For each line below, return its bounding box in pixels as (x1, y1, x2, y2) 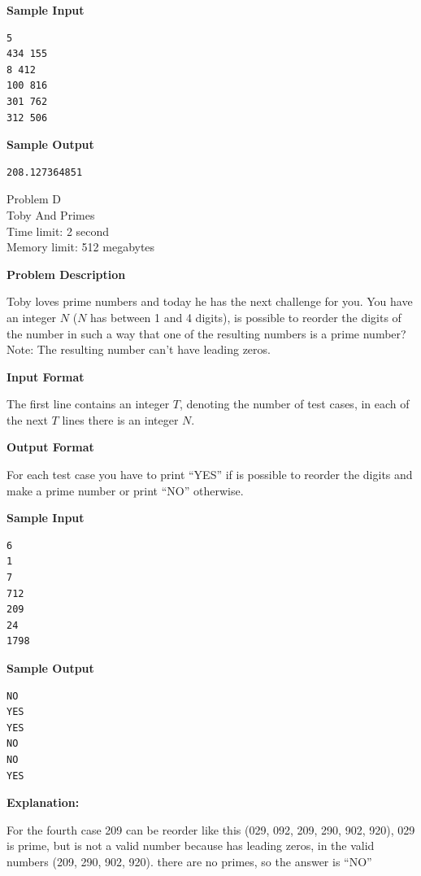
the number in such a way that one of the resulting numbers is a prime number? (7, 325, 406, 342)
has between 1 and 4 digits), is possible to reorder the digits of (90, 308, 401, 325)
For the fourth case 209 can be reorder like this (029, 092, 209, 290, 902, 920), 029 (7, 821, 415, 838)
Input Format (7, 368, 85, 385)
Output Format (7, 438, 94, 455)
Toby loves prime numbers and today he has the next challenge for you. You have (7, 293, 413, 310)
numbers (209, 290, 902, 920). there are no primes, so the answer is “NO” (7, 852, 372, 869)
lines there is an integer (62, 411, 179, 428)
